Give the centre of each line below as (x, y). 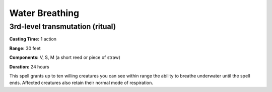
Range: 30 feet (25, 48)
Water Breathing (44, 13)
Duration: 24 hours (29, 66)
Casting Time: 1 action (33, 39)
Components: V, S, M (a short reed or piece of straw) (65, 57)
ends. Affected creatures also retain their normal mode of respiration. (81, 83)
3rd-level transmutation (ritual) (62, 26)
